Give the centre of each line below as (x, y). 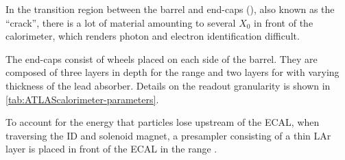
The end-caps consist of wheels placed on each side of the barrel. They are (162, 58)
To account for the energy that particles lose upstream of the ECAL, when (163, 122)
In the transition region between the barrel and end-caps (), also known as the (170, 9)
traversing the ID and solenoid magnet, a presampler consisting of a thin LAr (168, 135)
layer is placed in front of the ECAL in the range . (111, 149)
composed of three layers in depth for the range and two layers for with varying (172, 72)
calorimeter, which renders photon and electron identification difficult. (153, 36)
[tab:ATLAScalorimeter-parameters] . (82, 99)
